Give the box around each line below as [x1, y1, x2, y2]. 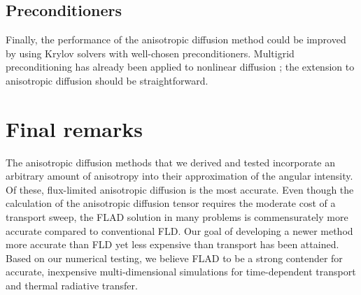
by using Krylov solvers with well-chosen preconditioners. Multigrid [6, 45, 295, 60]
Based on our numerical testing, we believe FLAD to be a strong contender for [6, 250, 343, 265]
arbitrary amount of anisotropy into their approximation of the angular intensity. [6, 168, 353, 183]
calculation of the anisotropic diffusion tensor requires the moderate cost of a [6, 196, 336, 210]
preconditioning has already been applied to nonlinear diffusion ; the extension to [6, 59, 355, 74]
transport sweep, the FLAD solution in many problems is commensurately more [6, 210, 348, 224]
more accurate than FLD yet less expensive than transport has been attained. [6, 237, 339, 252]
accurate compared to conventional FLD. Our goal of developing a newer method [6, 223, 353, 238]
